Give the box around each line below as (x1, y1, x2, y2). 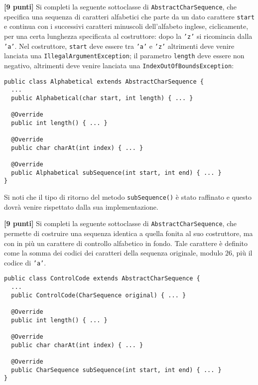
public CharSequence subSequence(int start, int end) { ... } (11, 366, 222, 374)
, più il (232, 248, 253, 258)
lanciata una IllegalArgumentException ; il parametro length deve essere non (4, 50, 245, 61)
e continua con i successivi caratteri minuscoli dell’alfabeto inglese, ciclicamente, (4, 21, 249, 31)
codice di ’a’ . (4, 257, 46, 267)
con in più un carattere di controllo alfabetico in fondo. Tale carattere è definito (4, 238, 248, 248)
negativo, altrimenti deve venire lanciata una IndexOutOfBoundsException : (4, 60, 234, 70)
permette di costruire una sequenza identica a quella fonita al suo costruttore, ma (4, 228, 253, 238)
